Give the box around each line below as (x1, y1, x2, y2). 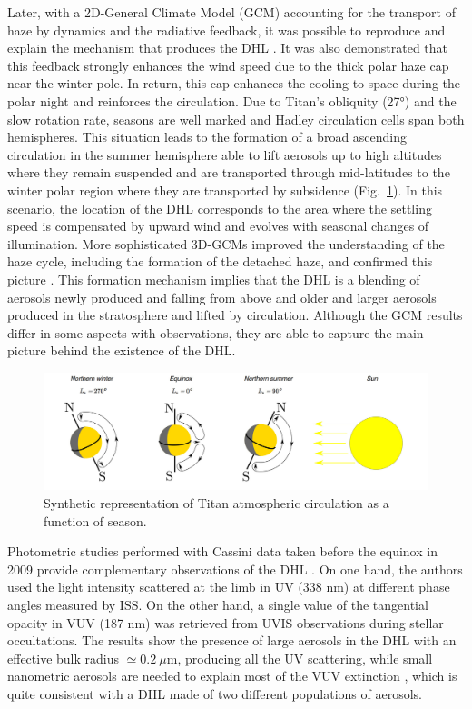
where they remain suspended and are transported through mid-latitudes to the (7, 163, 450, 182)
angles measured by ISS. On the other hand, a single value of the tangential (7, 595, 428, 614)
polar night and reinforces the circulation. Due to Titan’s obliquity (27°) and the (7, 91, 457, 110)
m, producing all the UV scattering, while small (166, 648, 433, 667)
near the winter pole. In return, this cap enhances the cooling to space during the (7, 74, 460, 93)
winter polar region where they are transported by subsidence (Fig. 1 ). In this (7, 180, 443, 199)
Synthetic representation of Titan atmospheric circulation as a (44, 494, 389, 513)
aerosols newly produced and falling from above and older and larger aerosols (7, 287, 437, 306)
